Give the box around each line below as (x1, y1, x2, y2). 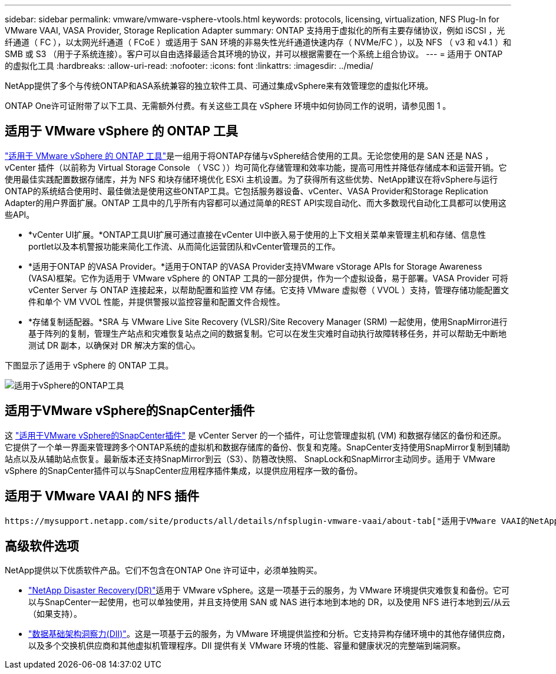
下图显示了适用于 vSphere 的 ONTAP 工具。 (5, 360, 174, 370)
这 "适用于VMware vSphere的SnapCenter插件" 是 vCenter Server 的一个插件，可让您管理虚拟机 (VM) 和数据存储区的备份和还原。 (5, 430, 507, 440)
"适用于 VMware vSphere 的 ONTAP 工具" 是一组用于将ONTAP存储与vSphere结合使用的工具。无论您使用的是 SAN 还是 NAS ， (5, 150, 494, 161)
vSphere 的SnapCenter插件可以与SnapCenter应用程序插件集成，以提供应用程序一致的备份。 (5, 465, 363, 476)
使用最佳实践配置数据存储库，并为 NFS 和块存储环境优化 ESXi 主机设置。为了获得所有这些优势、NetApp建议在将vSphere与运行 (5, 174, 498, 184)
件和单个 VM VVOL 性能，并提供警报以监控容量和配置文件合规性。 (28, 296, 285, 307)
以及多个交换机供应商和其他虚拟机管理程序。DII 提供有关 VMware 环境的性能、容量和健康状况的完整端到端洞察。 (28, 640, 466, 651)
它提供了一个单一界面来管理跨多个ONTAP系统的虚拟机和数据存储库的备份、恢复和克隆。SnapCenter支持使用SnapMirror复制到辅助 (5, 441, 510, 452)
